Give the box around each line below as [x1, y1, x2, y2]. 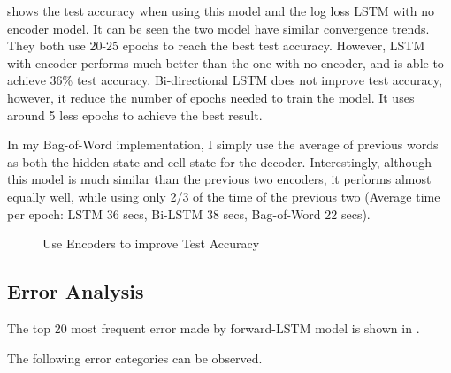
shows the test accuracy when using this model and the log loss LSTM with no [7, 2, 434, 19]
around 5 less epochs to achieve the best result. [7, 105, 263, 124]
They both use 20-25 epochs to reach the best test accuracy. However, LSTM [7, 36, 425, 55]
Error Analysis [7, 278, 144, 305]
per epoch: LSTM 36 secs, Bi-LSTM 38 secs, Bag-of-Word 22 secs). [7, 204, 371, 223]
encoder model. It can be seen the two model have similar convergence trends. [7, 19, 430, 37]
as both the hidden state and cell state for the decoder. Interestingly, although [7, 152, 432, 171]
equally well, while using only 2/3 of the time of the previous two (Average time [7, 186, 440, 205]
